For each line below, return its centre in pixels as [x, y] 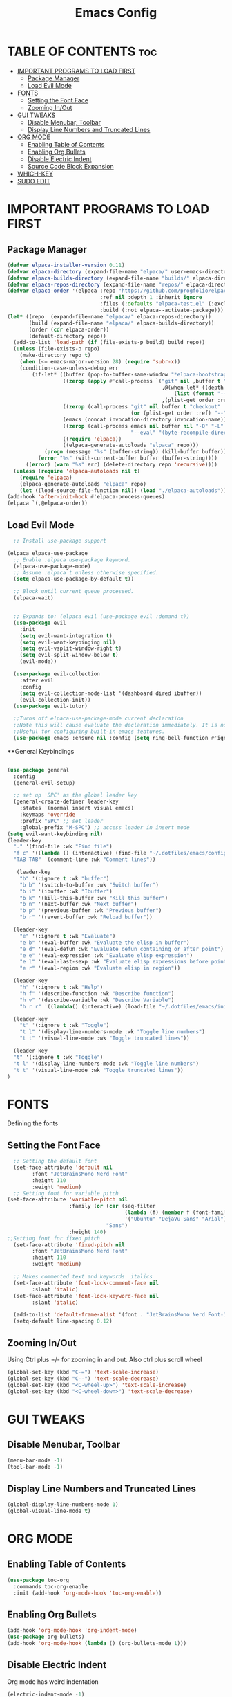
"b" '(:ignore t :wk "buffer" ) [65, 878]
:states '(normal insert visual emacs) [77, 808]
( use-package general [38, 770]
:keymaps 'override [48, 815]
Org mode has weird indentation [53, 1681]
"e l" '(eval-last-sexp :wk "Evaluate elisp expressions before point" [125, 962]
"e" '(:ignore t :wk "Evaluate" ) [68, 936]
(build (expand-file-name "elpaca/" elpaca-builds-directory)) [122, 323]
